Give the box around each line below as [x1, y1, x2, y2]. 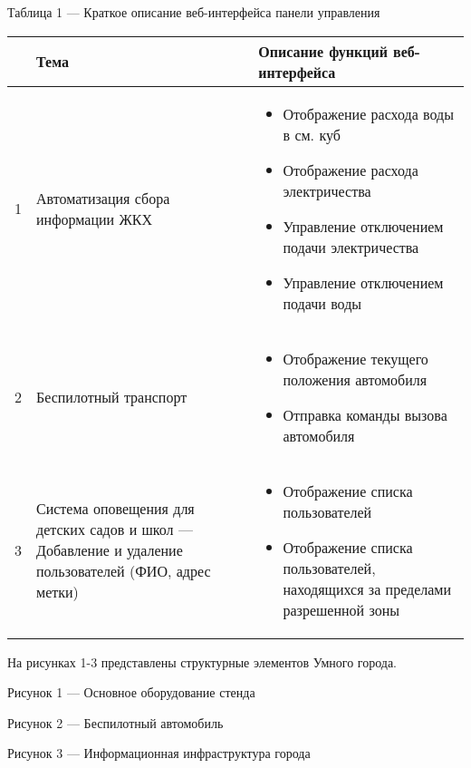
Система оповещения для [36, 498, 195, 520]
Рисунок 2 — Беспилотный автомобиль [7, 713, 224, 732]
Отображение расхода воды [283, 102, 454, 124]
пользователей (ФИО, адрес [36, 560, 211, 582]
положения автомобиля [283, 368, 428, 390]
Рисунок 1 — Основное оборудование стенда [7, 683, 255, 702]
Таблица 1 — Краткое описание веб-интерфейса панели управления [7, 3, 380, 21]
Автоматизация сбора [36, 187, 170, 209]
